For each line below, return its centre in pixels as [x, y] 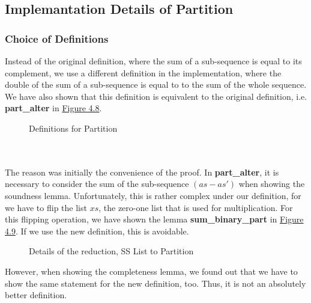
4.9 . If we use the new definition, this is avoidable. [97, 231]
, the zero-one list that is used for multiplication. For [196, 207]
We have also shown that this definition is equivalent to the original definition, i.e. [156, 96]
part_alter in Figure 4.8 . [53, 108]
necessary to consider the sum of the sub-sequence [97, 184]
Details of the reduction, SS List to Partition [111, 251]
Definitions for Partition [73, 128]
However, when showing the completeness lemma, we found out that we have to [151, 271]
